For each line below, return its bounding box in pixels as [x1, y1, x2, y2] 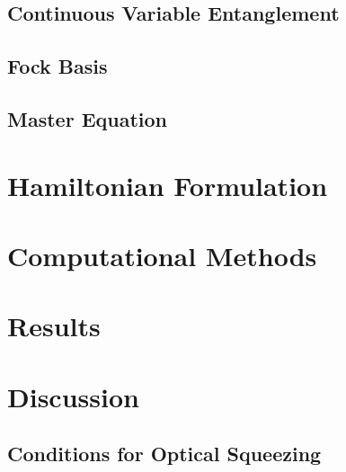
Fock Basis [7, 52, 108, 80]
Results [7, 307, 101, 344]
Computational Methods [7, 236, 317, 273]
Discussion [7, 378, 139, 414]
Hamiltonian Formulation [7, 166, 328, 203]
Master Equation [7, 104, 168, 132]
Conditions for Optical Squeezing [7, 440, 322, 468]
